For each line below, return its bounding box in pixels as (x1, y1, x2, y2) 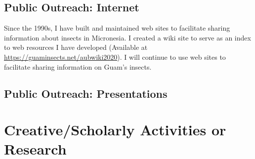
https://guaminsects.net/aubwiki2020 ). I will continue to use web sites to (4, 51, 226, 62)
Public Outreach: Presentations (4, 85, 168, 101)
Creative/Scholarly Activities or (4, 119, 226, 140)
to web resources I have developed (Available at (4, 42, 148, 52)
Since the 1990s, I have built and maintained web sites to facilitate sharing (4, 23, 230, 33)
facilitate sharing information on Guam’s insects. (4, 61, 152, 72)
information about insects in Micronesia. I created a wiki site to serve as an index (4, 32, 251, 42)
